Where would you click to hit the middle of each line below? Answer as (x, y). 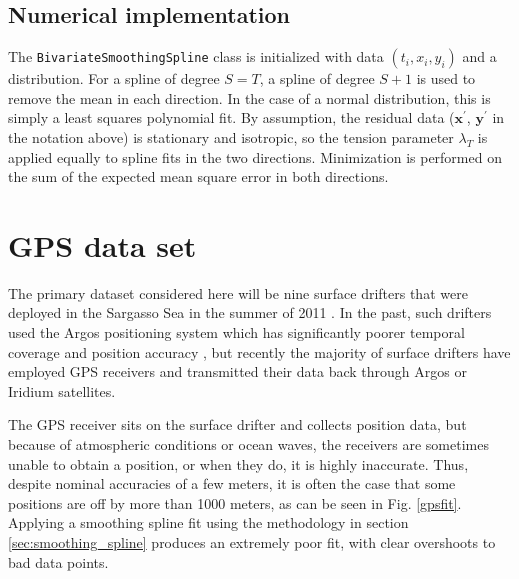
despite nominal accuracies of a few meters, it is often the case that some (232, 483)
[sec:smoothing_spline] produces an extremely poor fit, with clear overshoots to (252, 542)
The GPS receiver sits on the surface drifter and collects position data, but (237, 424)
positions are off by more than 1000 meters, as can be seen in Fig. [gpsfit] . (235, 502)
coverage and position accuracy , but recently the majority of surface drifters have (259, 351)
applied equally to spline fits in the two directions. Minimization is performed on (255, 156)
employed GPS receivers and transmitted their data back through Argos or (237, 371)
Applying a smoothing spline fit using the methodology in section (208, 522)
